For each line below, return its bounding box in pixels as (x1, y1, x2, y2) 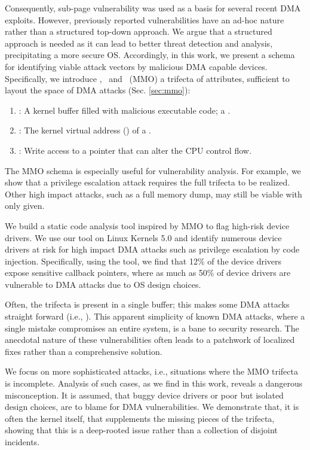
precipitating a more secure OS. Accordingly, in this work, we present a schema (5, 48, 295, 61)
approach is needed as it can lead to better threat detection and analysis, (5, 37, 273, 49)
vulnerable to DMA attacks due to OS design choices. (5, 278, 201, 290)
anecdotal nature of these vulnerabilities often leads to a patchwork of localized (5, 333, 295, 346)
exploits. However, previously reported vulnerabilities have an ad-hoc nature (5, 13, 284, 26)
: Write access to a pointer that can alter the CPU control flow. (19, 144, 251, 156)
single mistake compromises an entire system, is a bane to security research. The (5, 321, 299, 334)
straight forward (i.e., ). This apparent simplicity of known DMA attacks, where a (5, 310, 305, 323)
